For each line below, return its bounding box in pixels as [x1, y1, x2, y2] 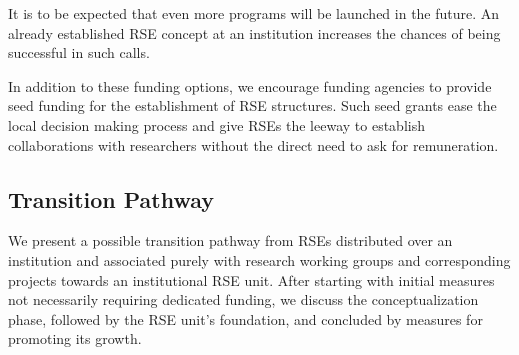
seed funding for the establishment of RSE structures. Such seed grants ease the [8, 95, 497, 116]
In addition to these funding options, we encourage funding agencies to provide [8, 75, 492, 96]
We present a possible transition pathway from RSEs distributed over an [8, 230, 453, 251]
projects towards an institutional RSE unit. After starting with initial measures [8, 269, 495, 290]
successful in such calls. [8, 42, 150, 63]
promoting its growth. [8, 328, 142, 349]
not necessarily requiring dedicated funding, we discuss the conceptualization [8, 289, 479, 310]
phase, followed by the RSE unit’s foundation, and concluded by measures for [8, 308, 483, 329]
